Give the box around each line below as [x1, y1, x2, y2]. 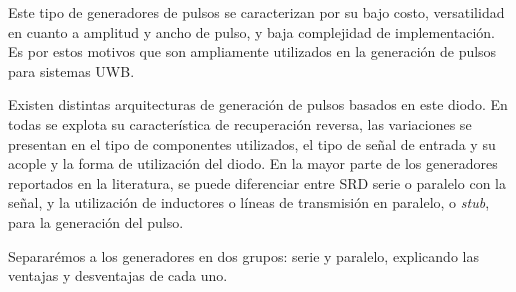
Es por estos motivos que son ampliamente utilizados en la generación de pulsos [8, 41, 497, 62]
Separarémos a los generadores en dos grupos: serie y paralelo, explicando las [8, 245, 479, 266]
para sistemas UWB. [8, 60, 135, 81]
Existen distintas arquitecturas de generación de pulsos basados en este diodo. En [8, 94, 508, 115]
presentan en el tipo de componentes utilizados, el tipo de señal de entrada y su [8, 133, 496, 154]
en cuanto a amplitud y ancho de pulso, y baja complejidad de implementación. [8, 21, 495, 42]
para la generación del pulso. [8, 211, 184, 232]
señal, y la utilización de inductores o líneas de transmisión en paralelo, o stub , [8, 192, 490, 213]
